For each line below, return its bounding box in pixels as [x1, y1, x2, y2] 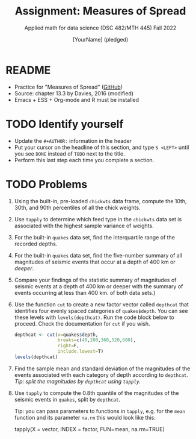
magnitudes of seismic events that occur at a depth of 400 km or [14, 258, 176, 265]
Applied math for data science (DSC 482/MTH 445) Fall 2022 [24, 24, 177, 31]
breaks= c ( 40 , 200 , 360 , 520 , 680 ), [57, 337, 136, 343]
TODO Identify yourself [5, 117, 124, 131]
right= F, [57, 343, 79, 349]
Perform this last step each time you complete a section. [14, 156, 155, 163]
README [5, 63, 51, 77]
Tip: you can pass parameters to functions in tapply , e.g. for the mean [14, 407, 186, 414]
